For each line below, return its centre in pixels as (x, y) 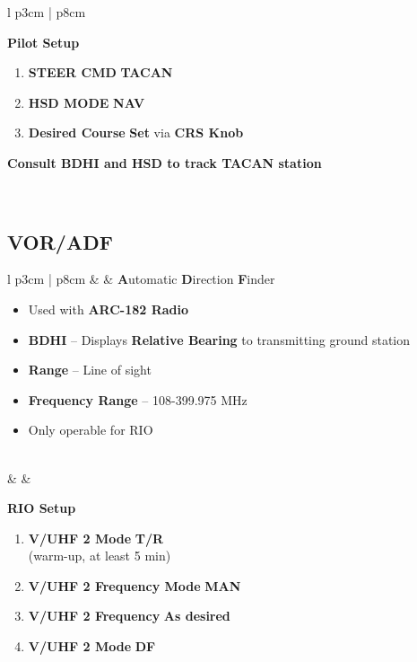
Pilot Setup (43, 42)
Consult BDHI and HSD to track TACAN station (165, 162)
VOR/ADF (60, 241)
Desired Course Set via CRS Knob (136, 132)
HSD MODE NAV (87, 102)
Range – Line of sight (90, 370)
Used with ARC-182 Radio (109, 309)
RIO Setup (42, 508)
